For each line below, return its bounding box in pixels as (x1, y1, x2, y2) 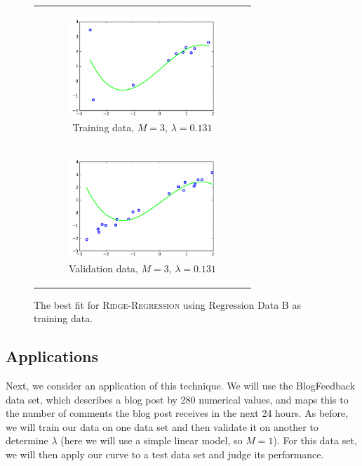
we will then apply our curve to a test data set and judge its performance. (6, 447, 324, 462)
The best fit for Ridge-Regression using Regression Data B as (34, 297, 301, 312)
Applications (6, 345, 99, 367)
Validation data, (68, 260, 138, 275)
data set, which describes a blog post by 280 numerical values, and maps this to (6, 392, 349, 406)
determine (6, 433, 48, 448)
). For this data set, (273, 433, 357, 448)
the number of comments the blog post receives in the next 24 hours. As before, (6, 406, 349, 420)
